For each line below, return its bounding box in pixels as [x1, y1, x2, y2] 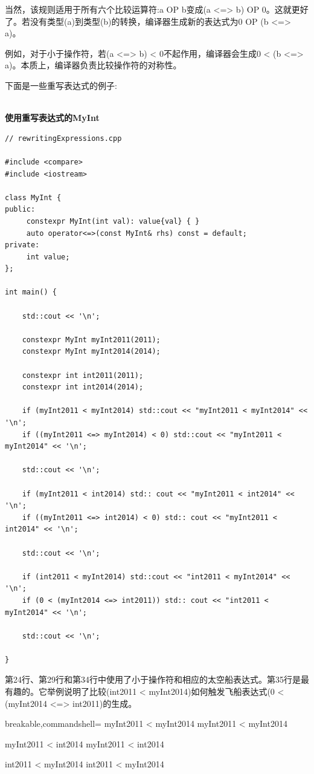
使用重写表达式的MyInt [5, 111, 100, 124]
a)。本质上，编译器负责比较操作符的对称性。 [5, 59, 182, 71]
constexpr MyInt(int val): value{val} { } [26, 216, 200, 226]
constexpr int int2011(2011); [22, 371, 144, 380]
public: [5, 205, 36, 214]
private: [5, 241, 40, 250]
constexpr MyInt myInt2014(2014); [22, 347, 161, 356]
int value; [26, 252, 70, 261]
